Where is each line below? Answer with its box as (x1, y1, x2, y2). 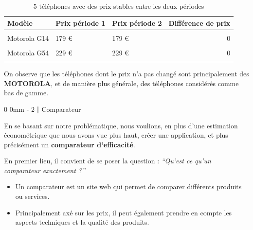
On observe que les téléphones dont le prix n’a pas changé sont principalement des (4, 69, 249, 79)
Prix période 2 (112, 18, 162, 28)
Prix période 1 (55, 18, 106, 28)
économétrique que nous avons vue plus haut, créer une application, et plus (4, 130, 228, 140)
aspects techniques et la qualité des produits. (15, 217, 149, 227)
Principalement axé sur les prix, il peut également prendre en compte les (15, 207, 232, 217)
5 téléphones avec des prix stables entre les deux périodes (33, 1, 204, 11)
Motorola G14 (7, 33, 49, 43)
